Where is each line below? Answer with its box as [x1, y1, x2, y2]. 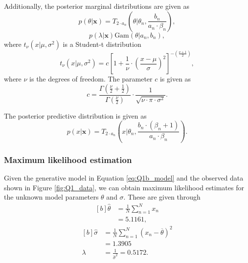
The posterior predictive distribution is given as [4, 110, 147, 121]
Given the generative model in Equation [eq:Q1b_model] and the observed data [4, 173, 244, 183]
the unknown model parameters [4, 192, 99, 202]
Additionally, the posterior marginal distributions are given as [4, 1, 189, 11]
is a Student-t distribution [63, 39, 141, 49]
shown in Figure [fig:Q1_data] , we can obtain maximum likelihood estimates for [4, 182, 244, 192]
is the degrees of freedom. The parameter [29, 74, 153, 84]
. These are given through [123, 192, 201, 202]
